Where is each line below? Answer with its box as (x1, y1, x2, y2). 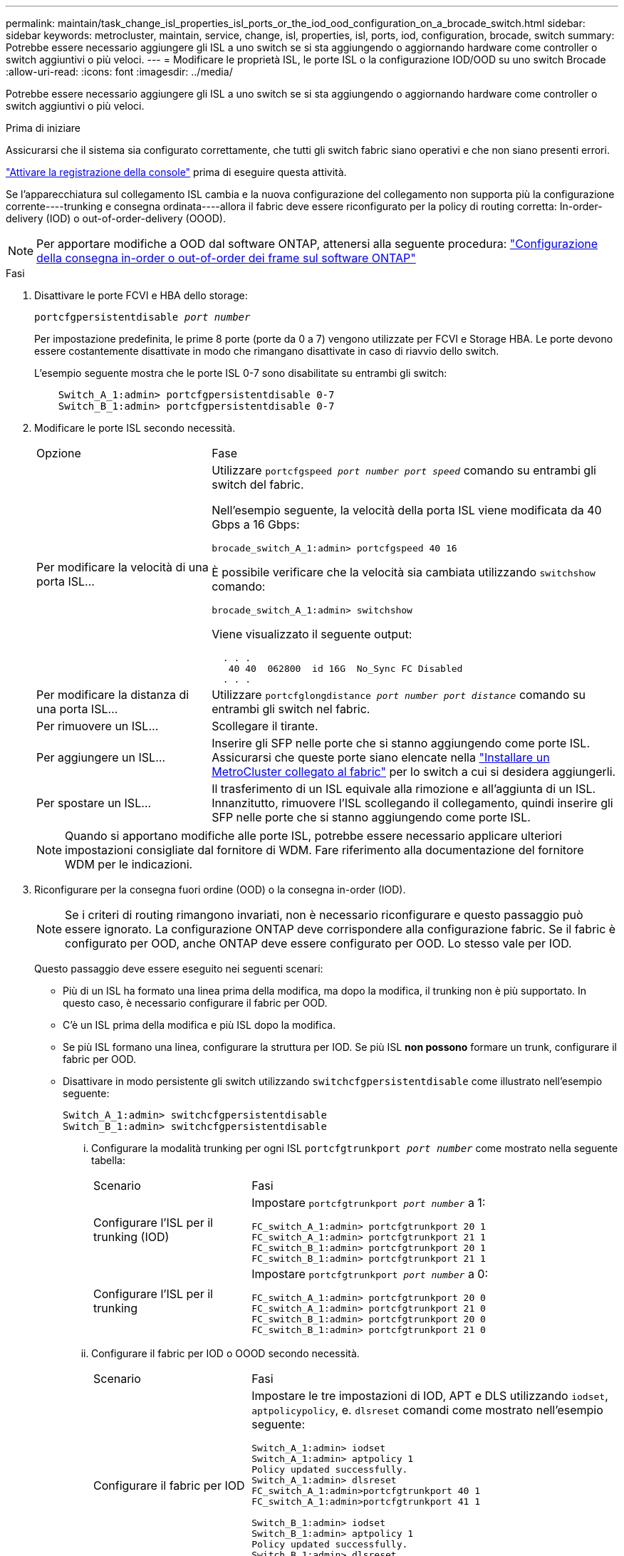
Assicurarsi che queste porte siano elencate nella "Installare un (212, 750, 550, 764)
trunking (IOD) (93, 1230, 170, 1244)
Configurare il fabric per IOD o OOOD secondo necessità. (91, 1347, 360, 1359)
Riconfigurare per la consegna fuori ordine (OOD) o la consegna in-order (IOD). (34, 883, 406, 896)
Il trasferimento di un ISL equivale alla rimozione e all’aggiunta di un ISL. (212, 782, 596, 796)
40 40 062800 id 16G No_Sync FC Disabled (228, 663, 463, 674)
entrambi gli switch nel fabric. (212, 702, 370, 716)
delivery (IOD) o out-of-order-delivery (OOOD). (6, 212, 227, 224)
